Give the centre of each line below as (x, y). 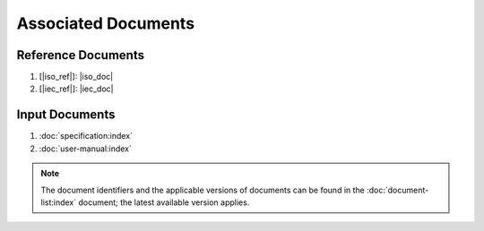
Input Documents (66, 115)
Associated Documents (106, 23)
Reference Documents (81, 55)
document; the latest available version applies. (164, 202)
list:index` (59, 202)
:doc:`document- (398, 190)
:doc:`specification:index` (86, 136)
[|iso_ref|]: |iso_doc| (76, 77)
